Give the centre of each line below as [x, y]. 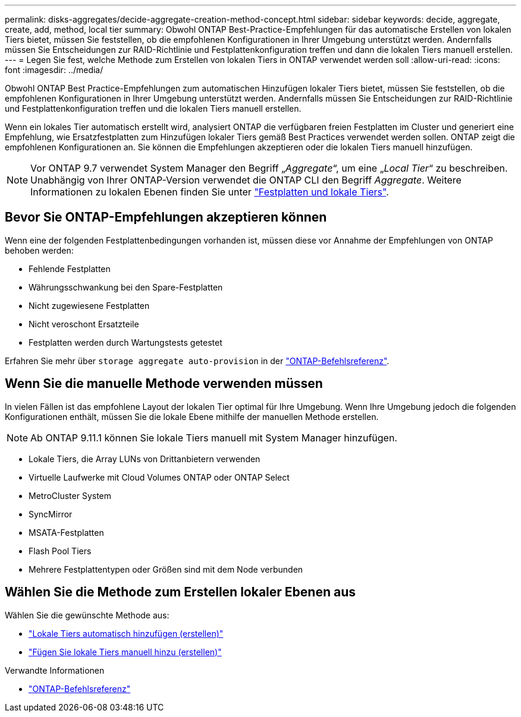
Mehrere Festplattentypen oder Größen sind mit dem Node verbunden [166, 569]
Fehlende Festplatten [70, 269]
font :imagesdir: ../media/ [54, 70]
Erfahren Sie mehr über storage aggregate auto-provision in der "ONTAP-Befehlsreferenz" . [197, 361]
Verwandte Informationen [55, 670]
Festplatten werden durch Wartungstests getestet [125, 342]
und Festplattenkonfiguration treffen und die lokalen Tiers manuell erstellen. [153, 108]
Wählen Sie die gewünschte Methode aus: [87, 615]
